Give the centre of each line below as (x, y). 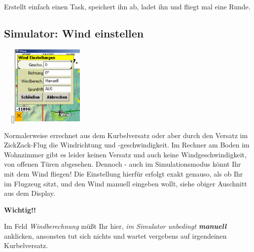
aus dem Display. (30, 193)
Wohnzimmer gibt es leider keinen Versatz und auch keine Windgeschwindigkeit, (125, 154)
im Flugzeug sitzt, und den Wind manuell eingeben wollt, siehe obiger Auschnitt (126, 183)
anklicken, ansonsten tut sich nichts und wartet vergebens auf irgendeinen (115, 235)
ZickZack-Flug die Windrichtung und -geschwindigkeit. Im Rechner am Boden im (127, 145)
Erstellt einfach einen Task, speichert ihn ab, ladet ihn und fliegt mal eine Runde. (127, 6)
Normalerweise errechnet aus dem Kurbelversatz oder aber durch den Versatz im (126, 135)
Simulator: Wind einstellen (74, 33)
